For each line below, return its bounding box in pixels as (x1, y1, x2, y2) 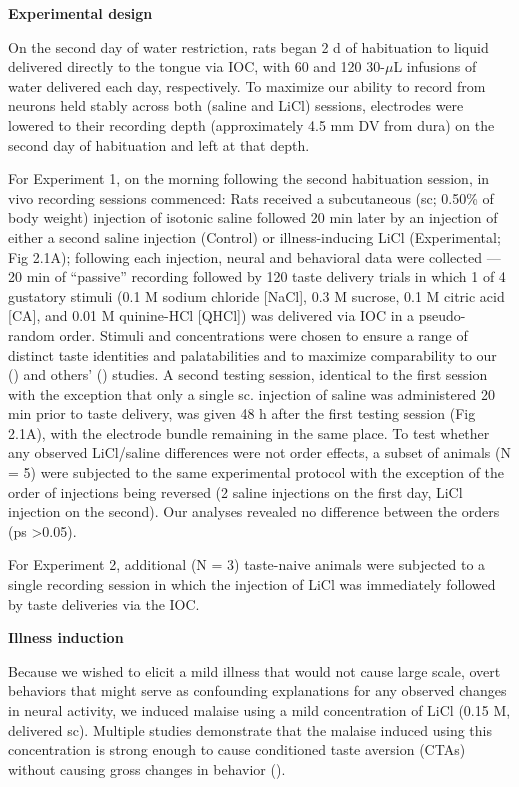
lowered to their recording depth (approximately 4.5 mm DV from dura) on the (8, 114, 495, 135)
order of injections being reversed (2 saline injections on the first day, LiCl (8, 481, 463, 502)
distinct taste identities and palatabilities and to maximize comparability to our (8, 344, 497, 365)
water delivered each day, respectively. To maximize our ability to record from (8, 75, 486, 96)
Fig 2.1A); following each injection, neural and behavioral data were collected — (8, 246, 501, 267)
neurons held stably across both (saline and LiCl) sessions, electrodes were (8, 95, 464, 116)
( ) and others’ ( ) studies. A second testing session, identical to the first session (8, 364, 488, 385)
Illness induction (8, 627, 124, 648)
